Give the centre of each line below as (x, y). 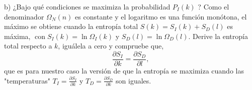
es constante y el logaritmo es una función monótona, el (161, 16)
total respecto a (28, 46)
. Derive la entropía (218, 36)
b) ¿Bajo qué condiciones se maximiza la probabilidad (87, 6)
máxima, (17, 36)
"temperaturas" (27, 80)
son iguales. (134, 80)
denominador (24, 16)
